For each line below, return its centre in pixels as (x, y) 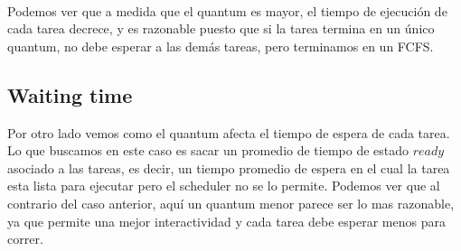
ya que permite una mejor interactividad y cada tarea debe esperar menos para (226, 221)
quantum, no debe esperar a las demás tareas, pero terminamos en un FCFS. (221, 46)
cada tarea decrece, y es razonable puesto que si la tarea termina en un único (221, 28)
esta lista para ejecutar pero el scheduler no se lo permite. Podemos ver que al (224, 186)
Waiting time (70, 94)
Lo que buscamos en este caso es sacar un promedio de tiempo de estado (208, 150)
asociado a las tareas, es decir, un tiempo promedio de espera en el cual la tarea (229, 167)
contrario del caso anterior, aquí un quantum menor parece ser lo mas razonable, (231, 203)
